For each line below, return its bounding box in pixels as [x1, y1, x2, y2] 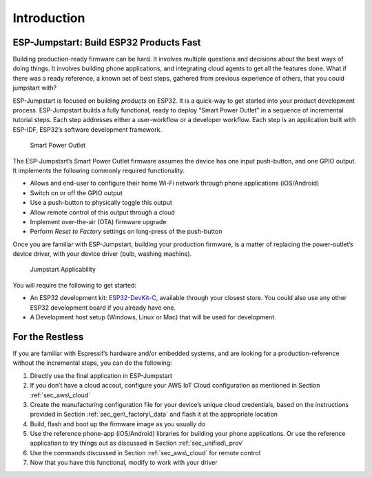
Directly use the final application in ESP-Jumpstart [30, 371, 172, 379]
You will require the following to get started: [12, 281, 137, 289]
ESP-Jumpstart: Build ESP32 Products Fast [12, 37, 201, 48]
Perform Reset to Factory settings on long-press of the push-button [30, 228, 223, 236]
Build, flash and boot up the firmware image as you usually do [30, 419, 206, 428]
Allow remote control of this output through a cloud [30, 208, 175, 217]
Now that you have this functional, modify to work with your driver [30, 459, 218, 467]
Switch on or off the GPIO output [30, 188, 123, 197]
